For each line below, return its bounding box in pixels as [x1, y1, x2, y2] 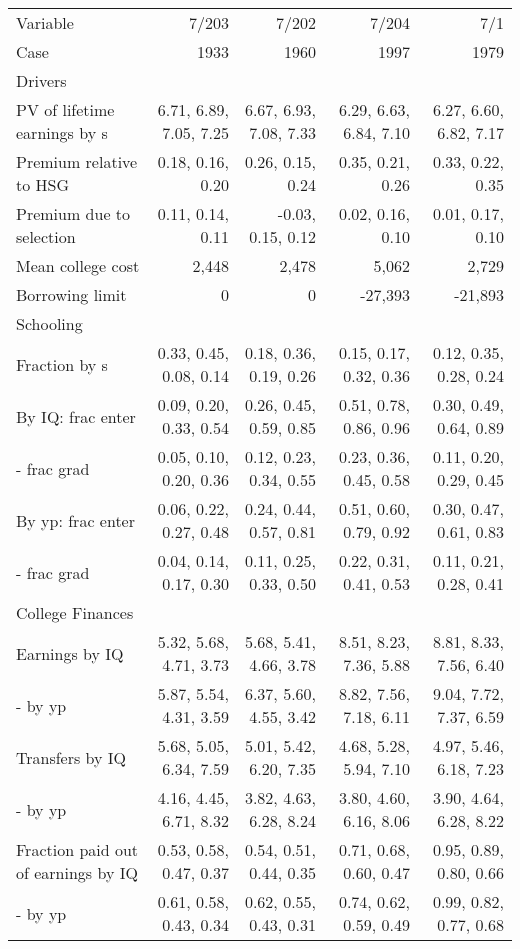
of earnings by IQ [16, 861, 138, 884]
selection [16, 225, 76, 248]
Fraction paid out [16, 838, 139, 861]
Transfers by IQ [16, 745, 127, 769]
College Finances [16, 601, 134, 624]
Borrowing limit [16, 283, 127, 306]
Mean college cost [16, 254, 140, 277]
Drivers [16, 69, 67, 92]
